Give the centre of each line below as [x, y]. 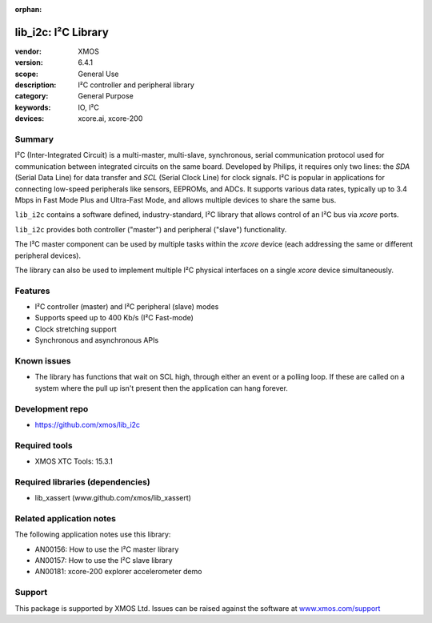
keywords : [33, 107]
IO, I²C [88, 107]
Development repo [52, 408]
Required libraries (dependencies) [83, 482]
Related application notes [65, 518]
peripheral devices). [48, 255]
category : [32, 96]
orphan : [28, 9]
